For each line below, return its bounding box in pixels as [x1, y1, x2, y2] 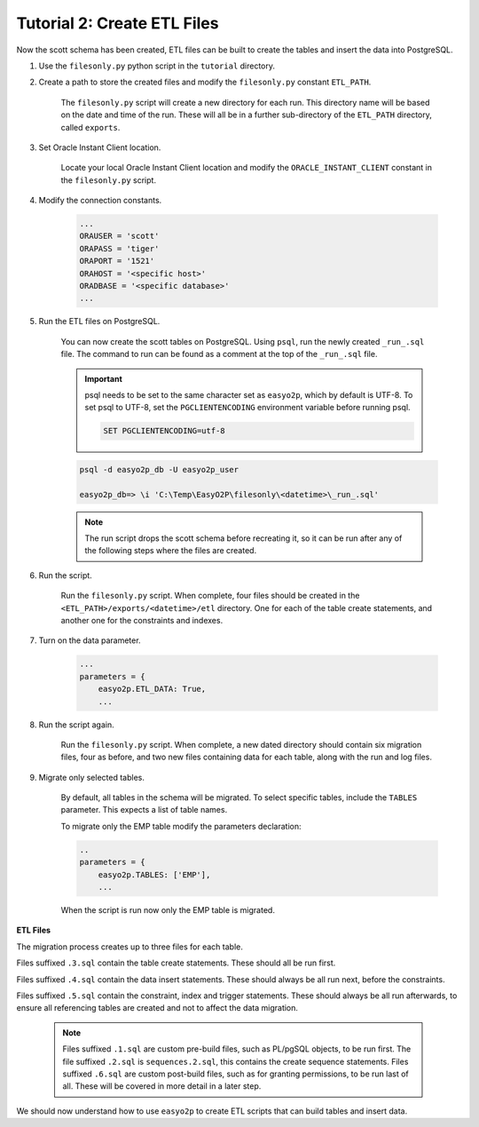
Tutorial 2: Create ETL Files [16, 13, 219, 33]
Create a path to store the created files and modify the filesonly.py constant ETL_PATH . [38, 76, 372, 88]
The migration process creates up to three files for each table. [16, 941, 243, 952]
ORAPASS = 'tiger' [79, 243, 160, 253]
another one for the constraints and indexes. [60, 615, 224, 625]
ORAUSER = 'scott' [79, 231, 160, 242]
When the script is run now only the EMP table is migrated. [60, 905, 275, 916]
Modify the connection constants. [38, 195, 162, 206]
